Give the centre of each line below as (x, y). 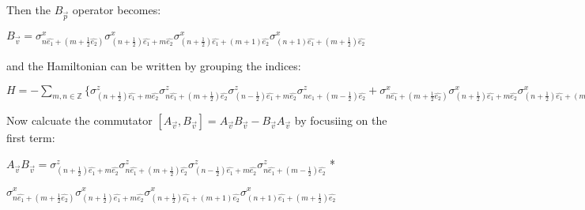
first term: (31, 137)
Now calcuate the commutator (79, 120)
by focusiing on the (341, 120)
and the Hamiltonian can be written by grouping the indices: (154, 65)
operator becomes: (117, 9)
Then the (28, 9)
